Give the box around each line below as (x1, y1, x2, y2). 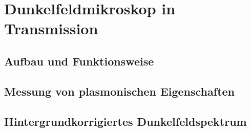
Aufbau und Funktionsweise (4, 53, 154, 69)
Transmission (4, 18, 98, 39)
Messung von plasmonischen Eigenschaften (4, 83, 235, 99)
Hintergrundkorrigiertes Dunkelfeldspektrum (4, 113, 247, 129)
